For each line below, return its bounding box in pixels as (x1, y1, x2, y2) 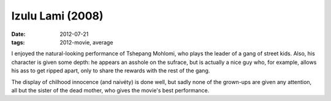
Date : (11, 30, 26, 38)
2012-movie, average (59, 38, 113, 46)
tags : (11, 38, 25, 46)
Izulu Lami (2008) (11, 9, 104, 23)
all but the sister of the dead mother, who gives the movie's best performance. (11, 86, 210, 94)
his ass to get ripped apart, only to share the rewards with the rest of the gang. (11, 67, 210, 74)
